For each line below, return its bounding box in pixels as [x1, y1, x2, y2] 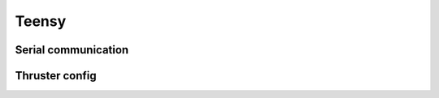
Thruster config [15, 69, 97, 83]
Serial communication [15, 43, 129, 57]
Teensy [15, 12, 67, 30]
